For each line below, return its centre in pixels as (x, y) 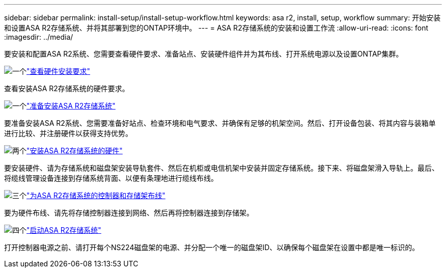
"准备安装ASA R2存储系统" (71, 106)
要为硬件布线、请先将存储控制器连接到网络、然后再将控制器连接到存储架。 (129, 213)
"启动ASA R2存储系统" (64, 230)
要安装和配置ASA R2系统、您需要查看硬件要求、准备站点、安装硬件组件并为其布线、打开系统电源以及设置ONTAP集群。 (204, 54)
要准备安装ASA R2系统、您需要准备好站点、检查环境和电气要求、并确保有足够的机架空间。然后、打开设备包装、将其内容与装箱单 (220, 123)
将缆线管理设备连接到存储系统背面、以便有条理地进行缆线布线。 (111, 178)
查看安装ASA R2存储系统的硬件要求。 (67, 88)
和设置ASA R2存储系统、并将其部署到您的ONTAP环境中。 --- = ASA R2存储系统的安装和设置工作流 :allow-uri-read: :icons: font (216, 28)
